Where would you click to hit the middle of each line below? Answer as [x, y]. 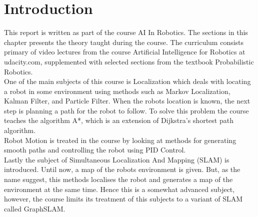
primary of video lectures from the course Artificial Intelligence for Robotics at [125, 52]
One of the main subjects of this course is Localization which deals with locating [127, 81]
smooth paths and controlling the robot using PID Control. [95, 150]
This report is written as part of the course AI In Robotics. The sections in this [126, 32]
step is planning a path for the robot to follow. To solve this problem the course [126, 110]
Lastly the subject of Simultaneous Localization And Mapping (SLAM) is [117, 159]
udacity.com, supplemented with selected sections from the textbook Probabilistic [129, 61]
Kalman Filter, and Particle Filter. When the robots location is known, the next [127, 101]
